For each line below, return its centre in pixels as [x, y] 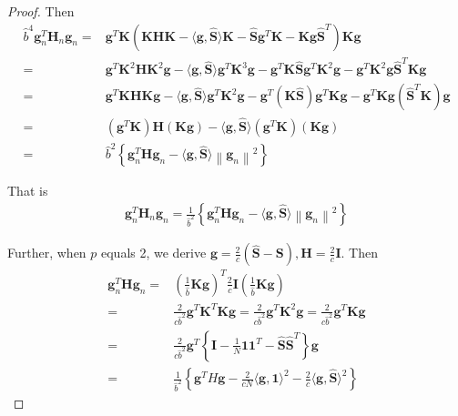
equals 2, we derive [154, 253]
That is [28, 191]
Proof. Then [41, 11]
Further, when [47, 253]
